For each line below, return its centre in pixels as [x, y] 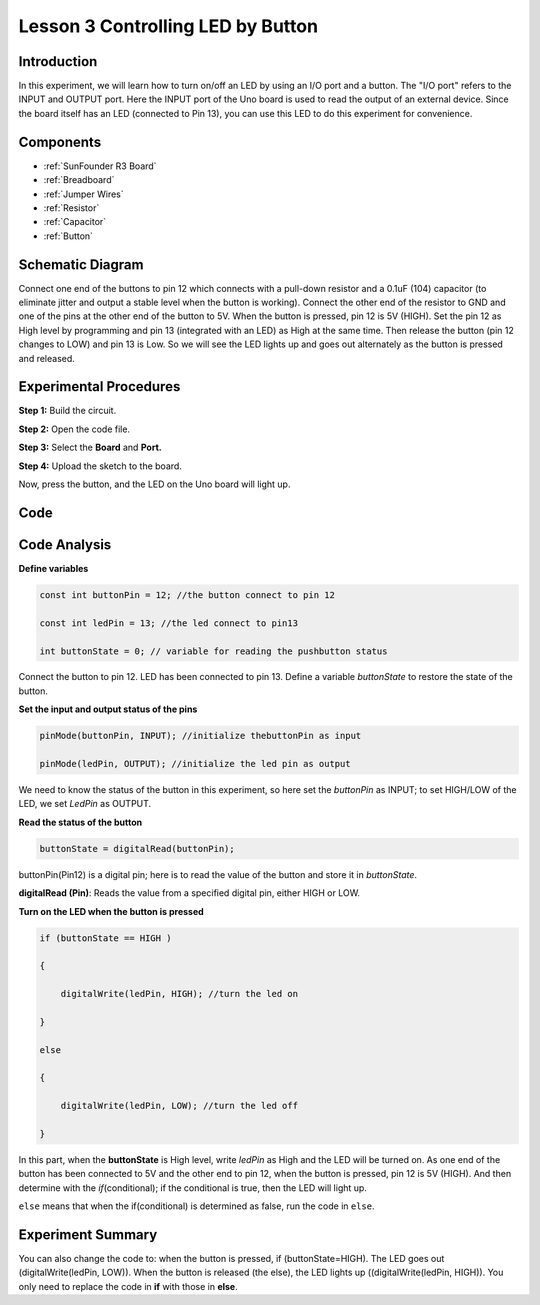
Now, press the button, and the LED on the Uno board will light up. [154, 484]
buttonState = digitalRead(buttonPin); [137, 848]
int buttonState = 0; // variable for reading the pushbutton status [213, 651]
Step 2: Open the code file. [74, 429]
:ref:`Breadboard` [79, 180]
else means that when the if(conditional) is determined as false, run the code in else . [196, 1206]
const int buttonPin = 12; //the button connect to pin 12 [187, 594]
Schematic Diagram [81, 264]
